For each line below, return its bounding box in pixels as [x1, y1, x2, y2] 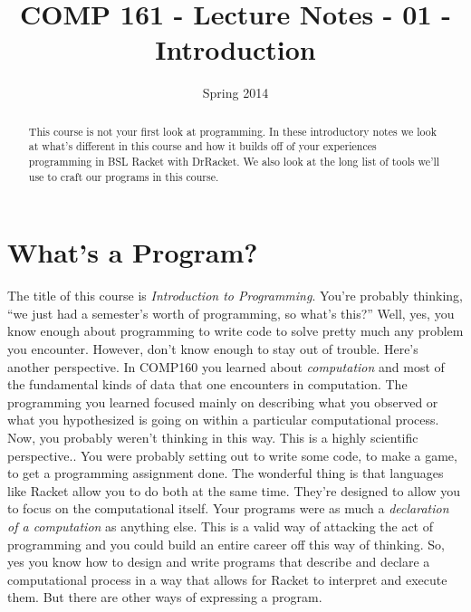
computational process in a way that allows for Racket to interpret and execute [7, 569, 447, 588]
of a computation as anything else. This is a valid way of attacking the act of [7, 516, 434, 535]
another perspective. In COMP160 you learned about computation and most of [7, 357, 445, 376]
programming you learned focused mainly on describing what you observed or [7, 392, 438, 411]
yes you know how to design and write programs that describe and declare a [7, 552, 430, 571]
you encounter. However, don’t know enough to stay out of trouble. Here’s [7, 339, 418, 359]
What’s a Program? [7, 234, 258, 271]
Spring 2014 [202, 83, 269, 102]
